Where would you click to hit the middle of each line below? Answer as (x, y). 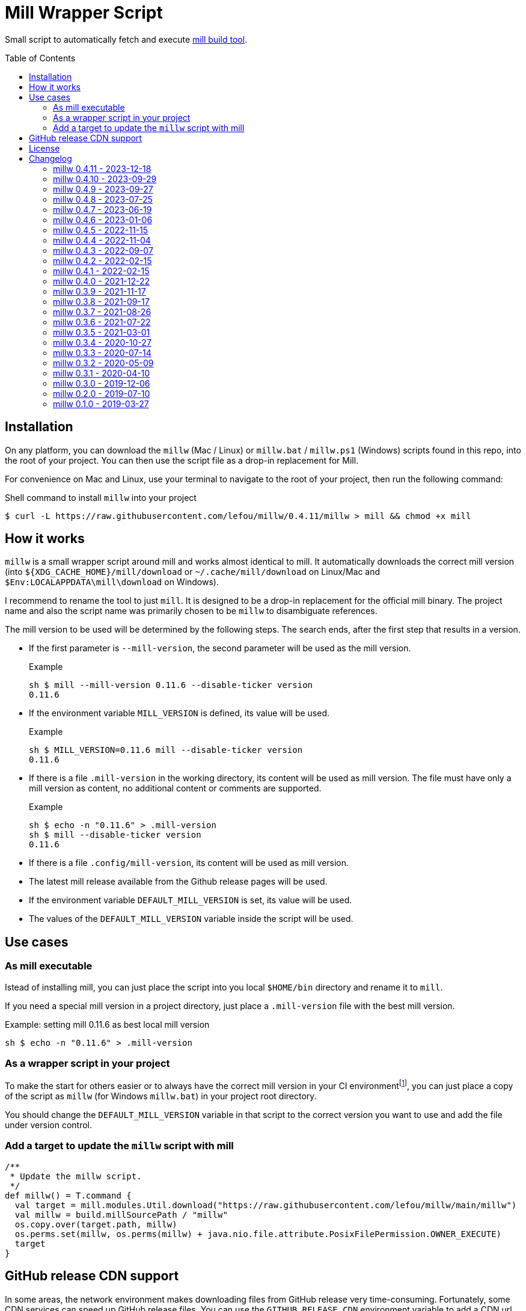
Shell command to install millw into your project (101, 497)
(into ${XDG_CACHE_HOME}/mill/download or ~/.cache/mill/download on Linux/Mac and (193, 572)
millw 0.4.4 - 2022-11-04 (102, 240)
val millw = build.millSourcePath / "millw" (121, 1214)
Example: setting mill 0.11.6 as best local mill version (107, 1024)
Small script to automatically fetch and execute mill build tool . (126, 39)
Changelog (50, 158)
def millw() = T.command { (68, 1195)
